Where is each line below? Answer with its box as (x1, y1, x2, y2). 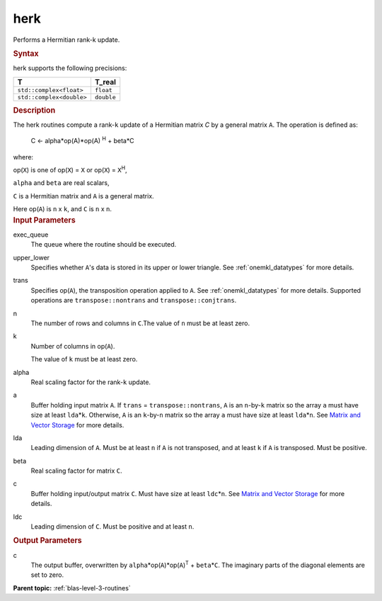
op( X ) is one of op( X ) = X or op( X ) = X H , (13, 164, 127, 174)
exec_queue (13, 230, 49, 239)
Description (13, 105, 56, 115)
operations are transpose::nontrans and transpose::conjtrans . (30, 296, 237, 305)
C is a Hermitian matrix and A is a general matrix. (13, 191, 155, 200)
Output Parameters (13, 536, 82, 546)
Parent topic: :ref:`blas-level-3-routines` (13, 583, 131, 592)
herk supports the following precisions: (13, 64, 127, 72)
